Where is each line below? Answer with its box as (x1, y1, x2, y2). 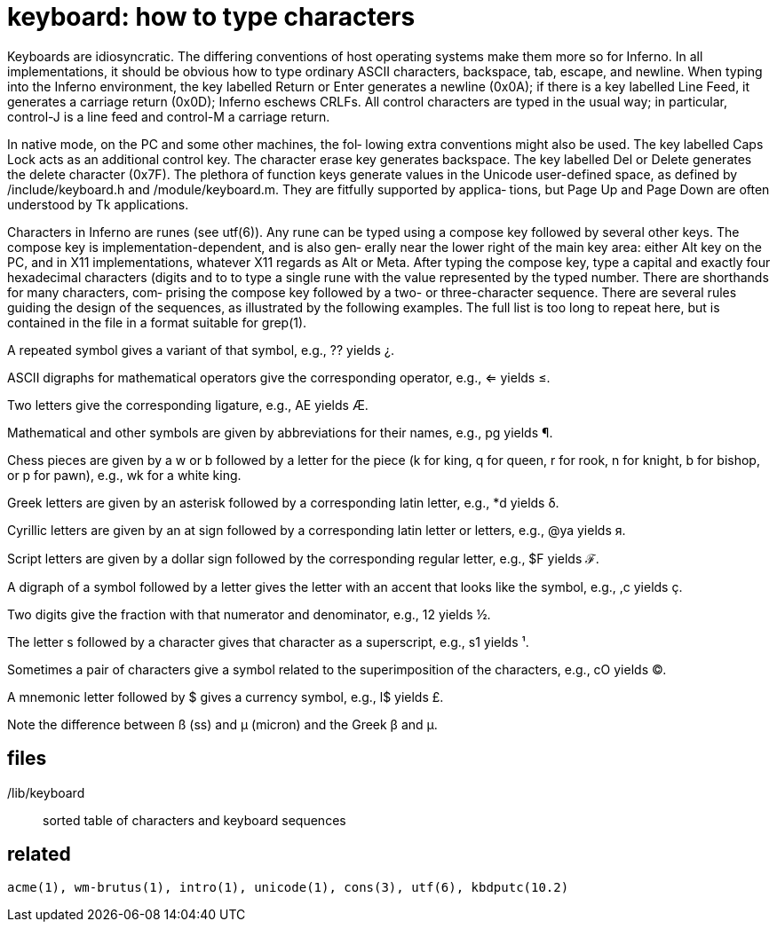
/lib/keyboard (7, 784, 85, 800)
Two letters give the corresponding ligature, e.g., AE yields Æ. (7, 397, 369, 413)
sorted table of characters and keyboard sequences (43, 812, 346, 828)
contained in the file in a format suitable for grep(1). (7, 314, 307, 330)
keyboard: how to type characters (7, 2, 416, 32)
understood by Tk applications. (7, 196, 189, 212)
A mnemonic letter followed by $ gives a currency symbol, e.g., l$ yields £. (7, 689, 444, 705)
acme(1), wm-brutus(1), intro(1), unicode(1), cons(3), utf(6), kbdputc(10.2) (7, 880, 569, 895)
